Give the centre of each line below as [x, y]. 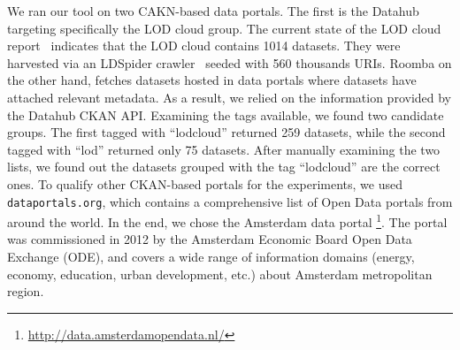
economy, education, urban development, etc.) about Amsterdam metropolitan [220, 274]
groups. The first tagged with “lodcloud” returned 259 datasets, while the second [226, 132]
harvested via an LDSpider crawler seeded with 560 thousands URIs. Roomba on [230, 62]
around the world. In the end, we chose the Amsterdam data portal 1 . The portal [227, 221]
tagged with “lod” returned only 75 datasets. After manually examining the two [224, 149]
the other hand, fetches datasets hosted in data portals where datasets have [212, 80]
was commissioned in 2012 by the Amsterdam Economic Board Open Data [210, 239]
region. [26, 291]
